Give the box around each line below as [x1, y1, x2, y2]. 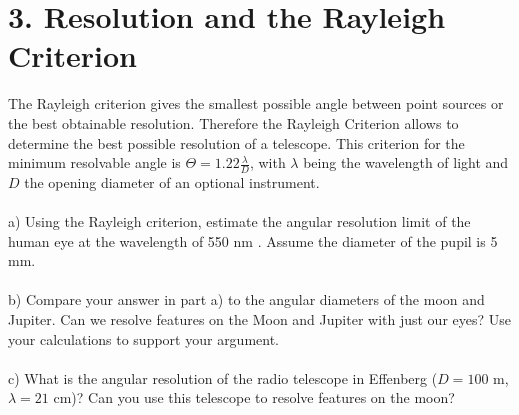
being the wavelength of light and [303, 152, 509, 173]
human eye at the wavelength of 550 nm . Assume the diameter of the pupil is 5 [8, 230, 498, 251]
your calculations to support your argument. [8, 328, 280, 349]
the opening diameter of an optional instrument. [24, 171, 320, 192]
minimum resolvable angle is [8, 152, 181, 173]
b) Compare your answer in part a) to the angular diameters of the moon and [8, 289, 485, 310]
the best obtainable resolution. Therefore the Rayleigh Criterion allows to [8, 112, 459, 133]
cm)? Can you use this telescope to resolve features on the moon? [53, 387, 455, 408]
